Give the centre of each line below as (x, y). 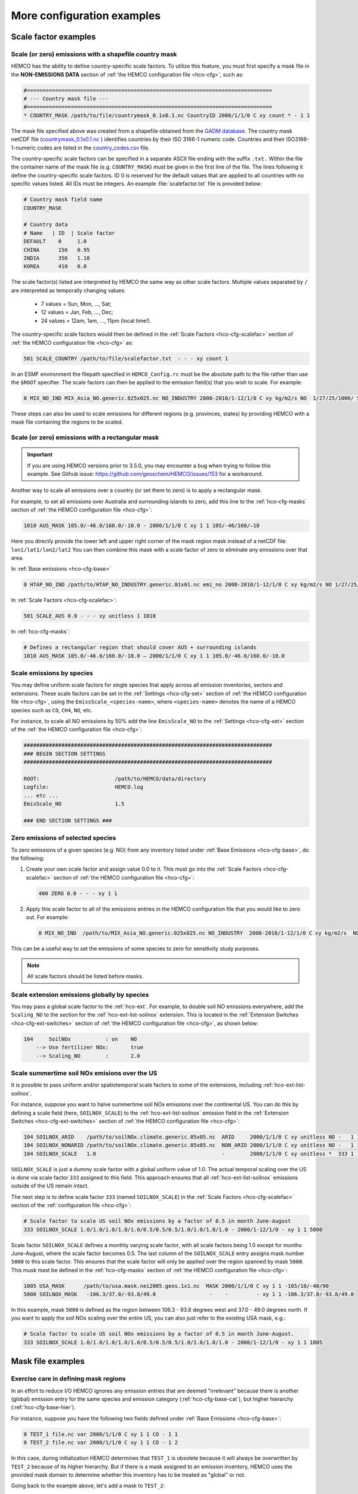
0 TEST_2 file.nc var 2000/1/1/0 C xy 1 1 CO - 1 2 (101, 1443)
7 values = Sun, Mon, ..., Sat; (76, 304)
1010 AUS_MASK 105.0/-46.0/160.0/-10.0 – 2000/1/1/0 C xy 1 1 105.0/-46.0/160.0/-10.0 (154, 656)
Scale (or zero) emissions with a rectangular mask (85, 437)
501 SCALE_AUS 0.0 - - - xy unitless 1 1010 (90, 616)
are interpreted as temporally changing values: (68, 290)
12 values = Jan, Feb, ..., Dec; (77, 312)
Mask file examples (48, 1362)
